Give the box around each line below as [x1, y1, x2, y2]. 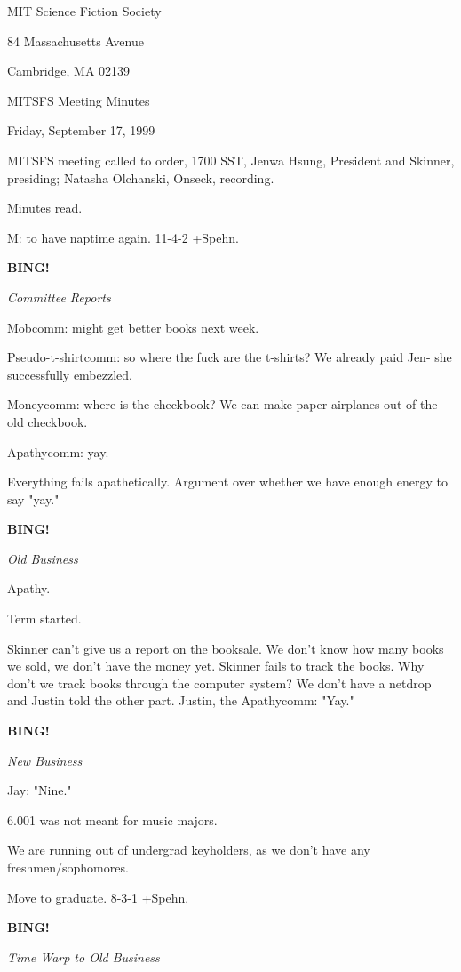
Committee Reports [7, 287, 111, 306]
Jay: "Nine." [7, 781, 72, 799]
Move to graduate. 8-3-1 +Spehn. [7, 888, 189, 906]
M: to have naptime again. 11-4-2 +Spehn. [7, 228, 239, 246]
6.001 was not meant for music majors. [7, 810, 218, 829]
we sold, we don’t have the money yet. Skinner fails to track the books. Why [7, 656, 425, 675]
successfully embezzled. [7, 365, 132, 383]
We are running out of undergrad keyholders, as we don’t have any [7, 840, 370, 859]
